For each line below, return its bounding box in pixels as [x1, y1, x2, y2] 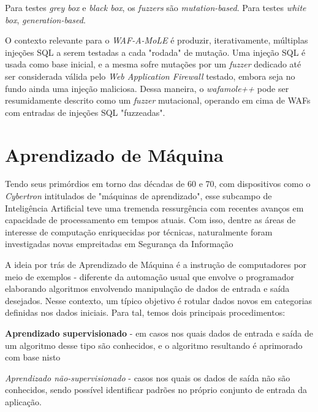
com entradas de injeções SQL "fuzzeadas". [5, 105, 165, 118]
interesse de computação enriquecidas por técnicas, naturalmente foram [5, 225, 273, 238]
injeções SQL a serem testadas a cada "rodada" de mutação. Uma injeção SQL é [5, 45, 306, 58]
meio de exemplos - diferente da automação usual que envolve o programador [5, 270, 294, 283]
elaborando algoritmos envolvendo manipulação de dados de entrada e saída [5, 282, 290, 295]
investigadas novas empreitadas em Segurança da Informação [5, 237, 233, 250]
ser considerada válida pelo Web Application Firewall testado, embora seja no [5, 69, 295, 82]
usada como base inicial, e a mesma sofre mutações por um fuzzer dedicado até [5, 58, 301, 71]
